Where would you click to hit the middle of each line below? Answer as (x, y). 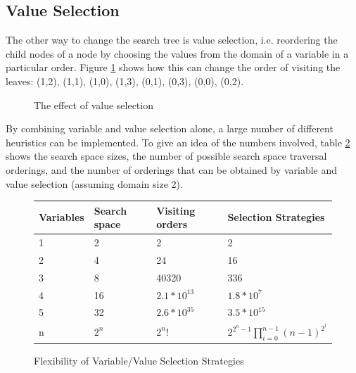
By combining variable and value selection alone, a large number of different (170, 128)
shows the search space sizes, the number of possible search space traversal (166, 156)
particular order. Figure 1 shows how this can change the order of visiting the (173, 67)
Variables (62, 217)
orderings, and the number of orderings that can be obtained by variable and (172, 169)
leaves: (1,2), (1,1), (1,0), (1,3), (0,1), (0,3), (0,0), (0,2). (125, 81)
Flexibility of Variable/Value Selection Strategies (139, 360)
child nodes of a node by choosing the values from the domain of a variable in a (177, 53)
